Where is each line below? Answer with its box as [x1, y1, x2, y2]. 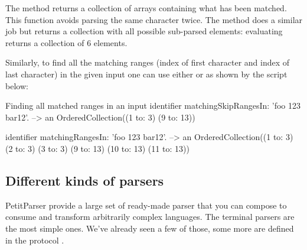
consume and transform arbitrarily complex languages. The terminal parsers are [5, 210, 295, 223]
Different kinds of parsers [5, 171, 164, 189]
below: [5, 79, 28, 92]
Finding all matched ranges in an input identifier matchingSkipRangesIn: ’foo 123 [5, 99, 301, 112]
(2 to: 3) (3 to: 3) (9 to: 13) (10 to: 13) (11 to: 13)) [5, 142, 190, 154]
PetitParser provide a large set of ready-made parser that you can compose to [5, 199, 287, 211]
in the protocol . [5, 233, 64, 246]
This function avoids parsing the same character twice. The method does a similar [5, 13, 303, 25]
